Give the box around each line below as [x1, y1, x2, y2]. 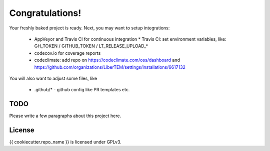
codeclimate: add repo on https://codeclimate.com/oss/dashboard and [34, 57, 180, 63]
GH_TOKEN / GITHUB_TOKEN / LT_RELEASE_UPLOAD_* [34, 43, 148, 49]
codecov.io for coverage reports [34, 50, 101, 56]
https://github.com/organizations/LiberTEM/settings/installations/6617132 [34, 64, 186, 70]
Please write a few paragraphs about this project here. [9, 113, 121, 119]
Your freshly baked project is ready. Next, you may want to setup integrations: [9, 25, 170, 31]
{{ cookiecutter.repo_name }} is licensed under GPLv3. [9, 139, 122, 145]
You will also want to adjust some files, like [9, 75, 97, 81]
